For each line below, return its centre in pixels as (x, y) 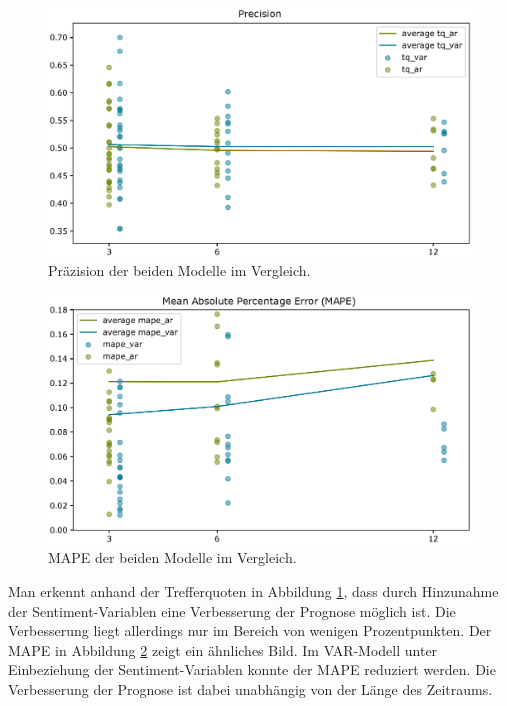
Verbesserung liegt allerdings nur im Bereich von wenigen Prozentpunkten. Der (250, 630)
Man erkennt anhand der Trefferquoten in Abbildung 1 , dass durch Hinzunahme (253, 591)
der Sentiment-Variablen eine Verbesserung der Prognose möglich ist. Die (232, 610)
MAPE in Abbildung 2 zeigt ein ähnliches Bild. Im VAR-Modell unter (223, 649)
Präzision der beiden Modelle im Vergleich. (179, 270)
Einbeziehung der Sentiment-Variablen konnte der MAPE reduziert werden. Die (252, 669)
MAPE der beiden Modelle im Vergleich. (172, 557)
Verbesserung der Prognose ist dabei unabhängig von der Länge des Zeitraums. (250, 689)
